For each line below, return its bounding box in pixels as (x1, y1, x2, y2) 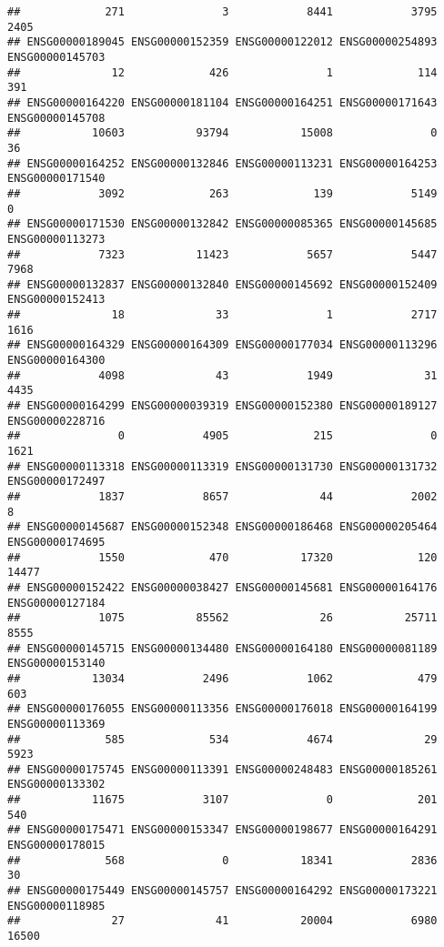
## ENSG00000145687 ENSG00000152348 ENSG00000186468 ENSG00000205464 (7, 520, 438, 534)
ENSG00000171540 (7, 172, 106, 186)
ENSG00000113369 (7, 717, 106, 730)
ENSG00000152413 (7, 293, 106, 307)
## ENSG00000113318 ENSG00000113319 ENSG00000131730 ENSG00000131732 (7, 459, 438, 473)
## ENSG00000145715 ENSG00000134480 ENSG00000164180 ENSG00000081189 (7, 641, 438, 655)
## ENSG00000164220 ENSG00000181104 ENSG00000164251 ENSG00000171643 (7, 96, 438, 109)
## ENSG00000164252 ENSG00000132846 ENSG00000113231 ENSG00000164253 (7, 156, 438, 170)
